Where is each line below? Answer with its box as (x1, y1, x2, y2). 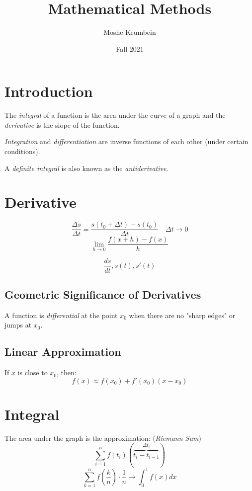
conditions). (4, 146, 40, 157)
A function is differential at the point (4, 310, 118, 320)
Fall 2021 (116, 43, 144, 54)
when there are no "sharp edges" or (129, 310, 236, 320)
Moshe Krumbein (103, 27, 156, 37)
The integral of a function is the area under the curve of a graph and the (4, 110, 226, 120)
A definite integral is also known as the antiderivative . (4, 163, 168, 173)
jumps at (4, 320, 32, 330)
